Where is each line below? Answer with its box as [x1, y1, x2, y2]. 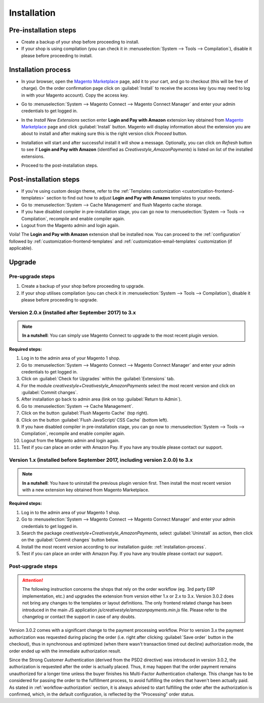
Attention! [22, 577, 44, 583]
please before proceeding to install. [21, 52, 93, 58]
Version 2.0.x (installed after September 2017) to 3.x [9, 309, 136, 316]
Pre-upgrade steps [9, 273, 55, 279]
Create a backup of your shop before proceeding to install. [21, 39, 139, 45]
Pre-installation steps [9, 26, 77, 34]
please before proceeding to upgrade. [21, 297, 98, 303]
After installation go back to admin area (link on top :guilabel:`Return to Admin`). [21, 396, 182, 402]
